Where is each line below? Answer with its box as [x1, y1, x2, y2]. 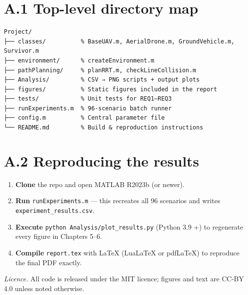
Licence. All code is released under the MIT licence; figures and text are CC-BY [4, 274, 244, 284]
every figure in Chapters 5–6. [15, 231, 102, 241]
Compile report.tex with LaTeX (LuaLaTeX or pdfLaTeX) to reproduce [15, 247, 240, 257]
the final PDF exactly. [15, 257, 82, 267]
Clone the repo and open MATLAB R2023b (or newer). [15, 179, 185, 189]
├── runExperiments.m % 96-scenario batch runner [4, 105, 172, 112]
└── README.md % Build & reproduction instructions [4, 124, 204, 131]
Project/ [4, 28, 32, 36]
